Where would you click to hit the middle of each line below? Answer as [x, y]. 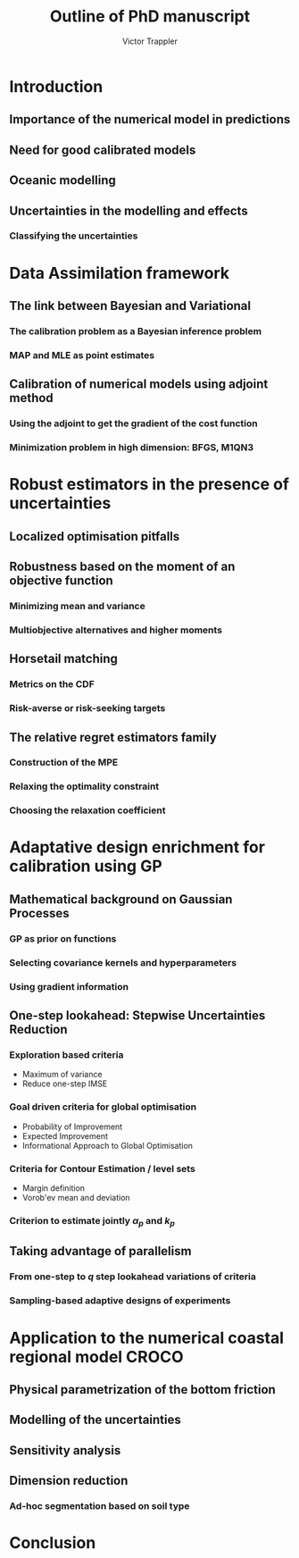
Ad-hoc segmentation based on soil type [100, 1506]
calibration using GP [86, 866]
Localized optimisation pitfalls [95, 536]
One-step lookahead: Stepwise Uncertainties [137, 1016]
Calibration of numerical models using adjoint [139, 385]
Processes [39, 913]
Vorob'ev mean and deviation [76, 1197]
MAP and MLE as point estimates [82, 355]
